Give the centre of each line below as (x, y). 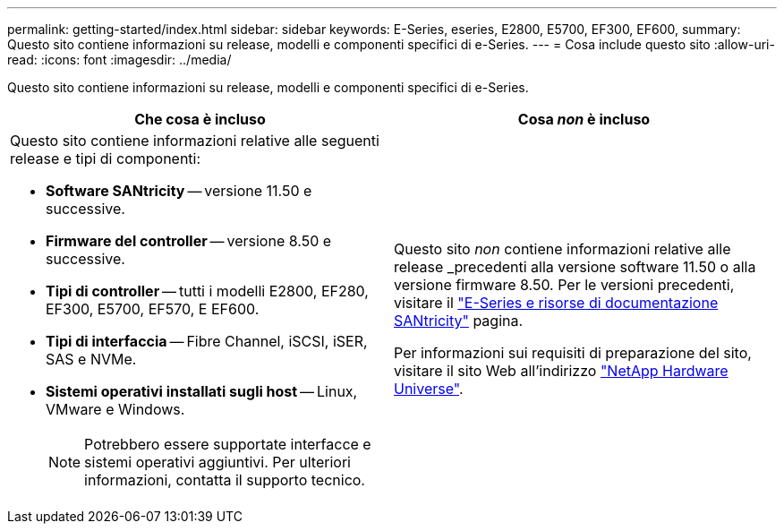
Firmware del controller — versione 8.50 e (189, 241)
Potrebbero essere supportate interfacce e (228, 444)
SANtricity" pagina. (459, 321)
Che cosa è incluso (200, 119)
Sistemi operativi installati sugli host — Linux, (202, 391)
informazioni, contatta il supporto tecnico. (225, 480)
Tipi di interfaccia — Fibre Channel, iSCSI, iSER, (207, 341)
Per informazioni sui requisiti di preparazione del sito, (573, 353)
